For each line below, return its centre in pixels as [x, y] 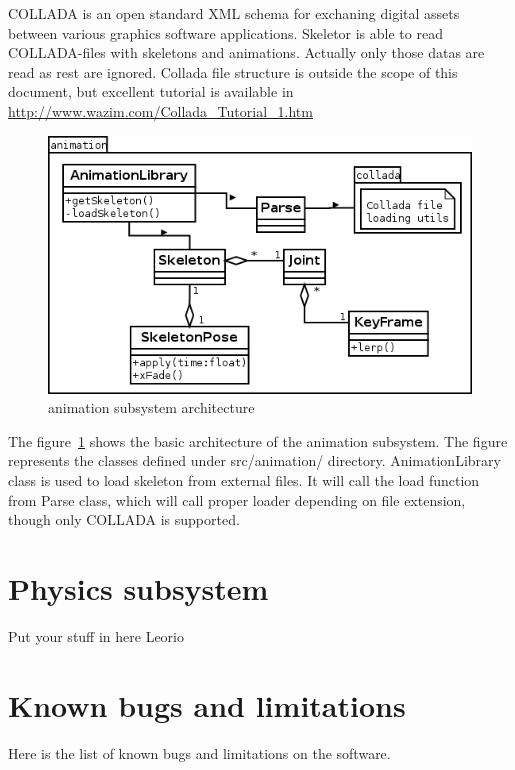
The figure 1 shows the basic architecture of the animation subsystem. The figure [258, 440]
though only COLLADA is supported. [124, 519]
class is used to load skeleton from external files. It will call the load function [244, 479]
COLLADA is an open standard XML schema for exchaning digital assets [234, 13]
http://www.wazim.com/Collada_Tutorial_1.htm [160, 110]
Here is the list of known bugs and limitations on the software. [199, 752]
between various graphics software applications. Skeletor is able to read [225, 32]
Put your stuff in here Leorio [96, 635]
